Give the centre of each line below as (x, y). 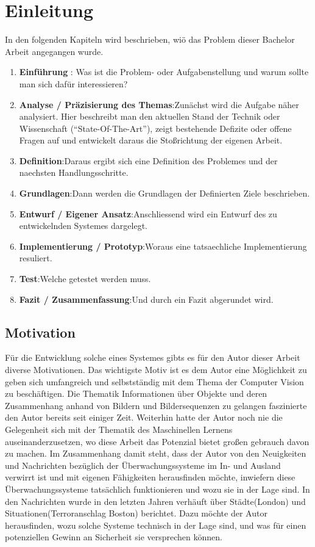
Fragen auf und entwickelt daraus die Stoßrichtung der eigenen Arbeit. (151, 140)
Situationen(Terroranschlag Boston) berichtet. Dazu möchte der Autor (136, 513)
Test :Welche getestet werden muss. (85, 279)
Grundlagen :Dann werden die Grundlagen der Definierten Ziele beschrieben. (165, 193)
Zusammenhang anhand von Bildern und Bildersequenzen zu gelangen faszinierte (156, 405)
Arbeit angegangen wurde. (54, 51)
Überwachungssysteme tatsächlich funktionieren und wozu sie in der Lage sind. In (157, 489)
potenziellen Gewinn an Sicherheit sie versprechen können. (114, 537)
